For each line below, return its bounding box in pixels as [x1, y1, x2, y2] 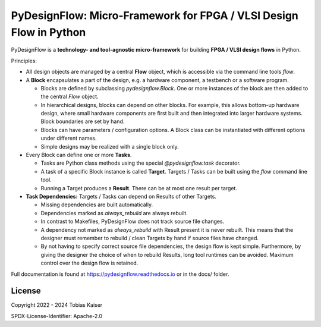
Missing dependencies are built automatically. [40, 201, 153, 208]
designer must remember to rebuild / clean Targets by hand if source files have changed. [40, 234, 259, 241]
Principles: [11, 57, 37, 64]
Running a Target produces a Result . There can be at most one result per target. [40, 184, 238, 191]
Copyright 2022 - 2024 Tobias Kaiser [11, 301, 103, 309]
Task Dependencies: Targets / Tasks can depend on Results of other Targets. [26, 193, 217, 200]
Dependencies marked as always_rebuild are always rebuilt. [40, 209, 188, 216]
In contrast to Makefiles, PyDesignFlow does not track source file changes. [40, 218, 225, 225]
